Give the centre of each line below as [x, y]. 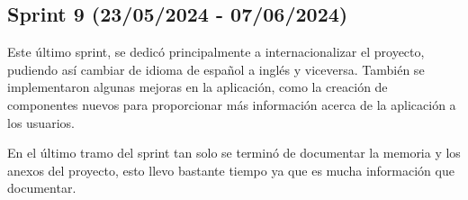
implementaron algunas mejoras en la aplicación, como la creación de [198, 87]
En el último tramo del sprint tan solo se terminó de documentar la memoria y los [234, 153]
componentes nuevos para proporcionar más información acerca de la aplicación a [232, 104]
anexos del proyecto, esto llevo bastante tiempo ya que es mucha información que [231, 170]
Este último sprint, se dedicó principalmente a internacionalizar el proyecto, [216, 52]
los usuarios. [41, 122]
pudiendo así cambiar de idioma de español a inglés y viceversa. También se [216, 69]
